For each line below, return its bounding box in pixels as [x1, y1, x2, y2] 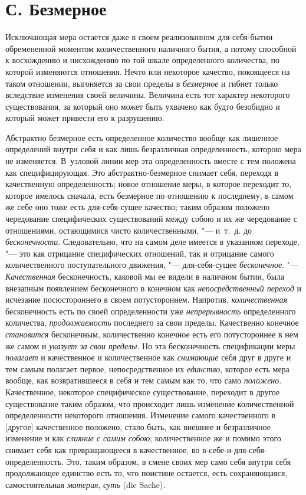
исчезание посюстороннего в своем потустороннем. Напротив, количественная [5, 293, 287, 306]
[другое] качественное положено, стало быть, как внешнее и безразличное [5, 420, 271, 432]
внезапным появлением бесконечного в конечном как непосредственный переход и [5, 281, 301, 294]
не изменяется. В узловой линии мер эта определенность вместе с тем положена [5, 155, 296, 167]
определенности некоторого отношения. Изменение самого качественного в [5, 409, 276, 421]
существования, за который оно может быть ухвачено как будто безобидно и [5, 100, 280, 112]
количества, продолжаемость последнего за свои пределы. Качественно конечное [5, 316, 299, 329]
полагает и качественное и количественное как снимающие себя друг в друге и [5, 351, 291, 363]
